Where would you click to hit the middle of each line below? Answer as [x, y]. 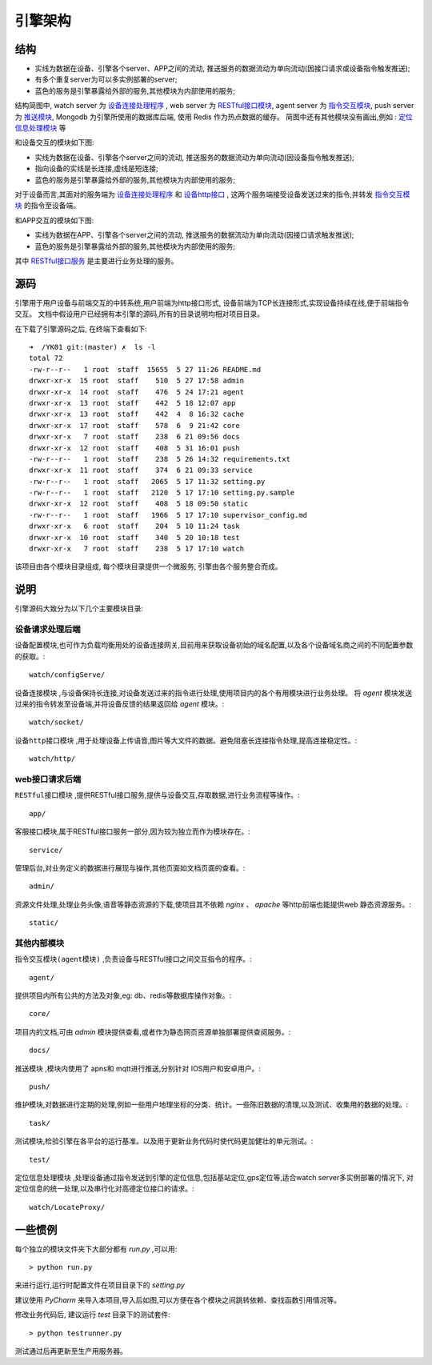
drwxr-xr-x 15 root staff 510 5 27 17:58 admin [136, 381]
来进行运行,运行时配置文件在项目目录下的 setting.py [100, 1285]
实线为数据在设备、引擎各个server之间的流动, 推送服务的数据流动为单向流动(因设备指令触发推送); [195, 157]
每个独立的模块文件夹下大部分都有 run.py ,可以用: [96, 1249]
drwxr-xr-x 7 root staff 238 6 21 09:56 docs [134, 437]
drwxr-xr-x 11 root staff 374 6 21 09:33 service [141, 470]
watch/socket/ [56, 723]
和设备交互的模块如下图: [55, 142]
